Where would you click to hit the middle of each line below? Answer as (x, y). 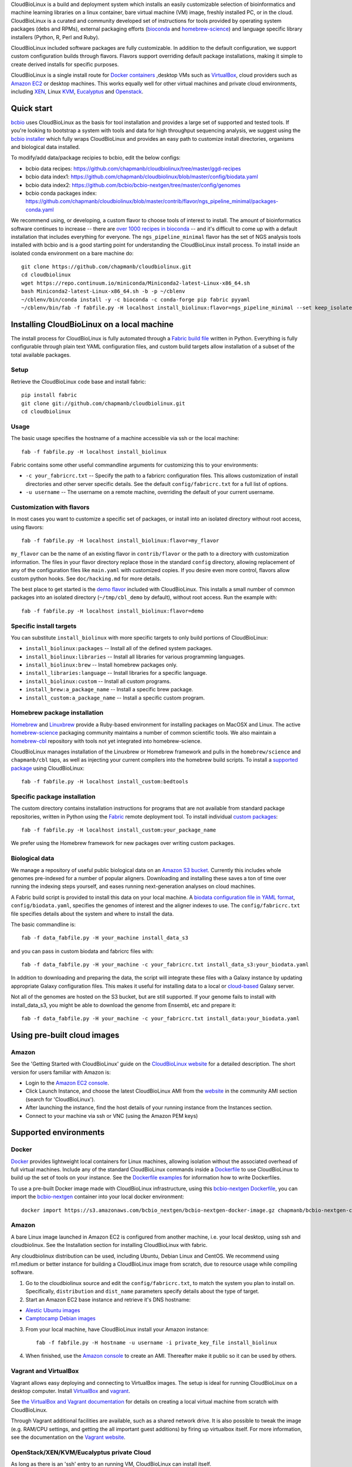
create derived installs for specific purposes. (65, 64)
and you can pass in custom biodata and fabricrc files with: (82, 951)
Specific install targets (44, 626)
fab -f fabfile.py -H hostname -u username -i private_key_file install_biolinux (157, 1343)
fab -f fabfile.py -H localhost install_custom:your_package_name (119, 830)
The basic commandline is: (43, 924)
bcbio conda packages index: (61, 193)
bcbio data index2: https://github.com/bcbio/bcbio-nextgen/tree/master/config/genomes (133, 185)
